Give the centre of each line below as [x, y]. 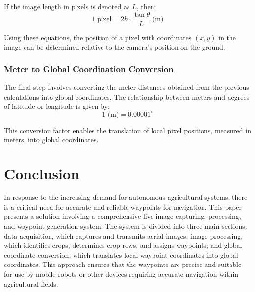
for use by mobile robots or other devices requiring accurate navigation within [121, 274]
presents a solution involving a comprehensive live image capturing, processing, [123, 216]
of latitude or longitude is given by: [57, 106]
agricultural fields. [31, 283]
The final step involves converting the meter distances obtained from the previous [127, 87]
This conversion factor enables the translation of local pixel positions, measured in [127, 130]
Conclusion [42, 173]
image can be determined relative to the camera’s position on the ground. [115, 47]
